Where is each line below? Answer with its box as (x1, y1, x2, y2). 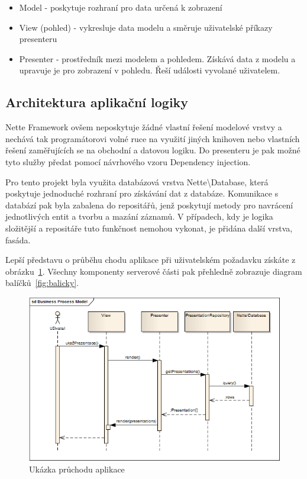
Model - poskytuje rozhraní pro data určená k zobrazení (19, 1, 222, 13)
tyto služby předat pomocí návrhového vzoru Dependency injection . (5, 155, 251, 168)
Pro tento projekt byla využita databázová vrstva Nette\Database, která (5, 175, 269, 188)
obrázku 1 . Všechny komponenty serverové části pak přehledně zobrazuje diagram (5, 265, 302, 277)
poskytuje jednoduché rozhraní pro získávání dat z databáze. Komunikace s (5, 187, 279, 200)
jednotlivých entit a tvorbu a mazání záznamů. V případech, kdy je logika (5, 210, 273, 223)
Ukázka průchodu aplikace (29, 462, 125, 475)
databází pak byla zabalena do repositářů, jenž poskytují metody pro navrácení (5, 198, 293, 211)
